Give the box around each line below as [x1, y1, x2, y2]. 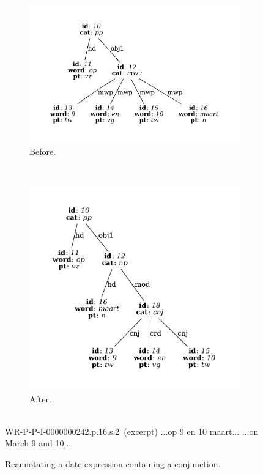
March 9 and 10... [5, 437, 72, 450]
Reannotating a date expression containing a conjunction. [5, 457, 221, 470]
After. [29, 392, 51, 405]
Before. [29, 145, 56, 158]
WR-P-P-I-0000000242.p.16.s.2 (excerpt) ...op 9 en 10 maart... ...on [5, 424, 259, 437]
